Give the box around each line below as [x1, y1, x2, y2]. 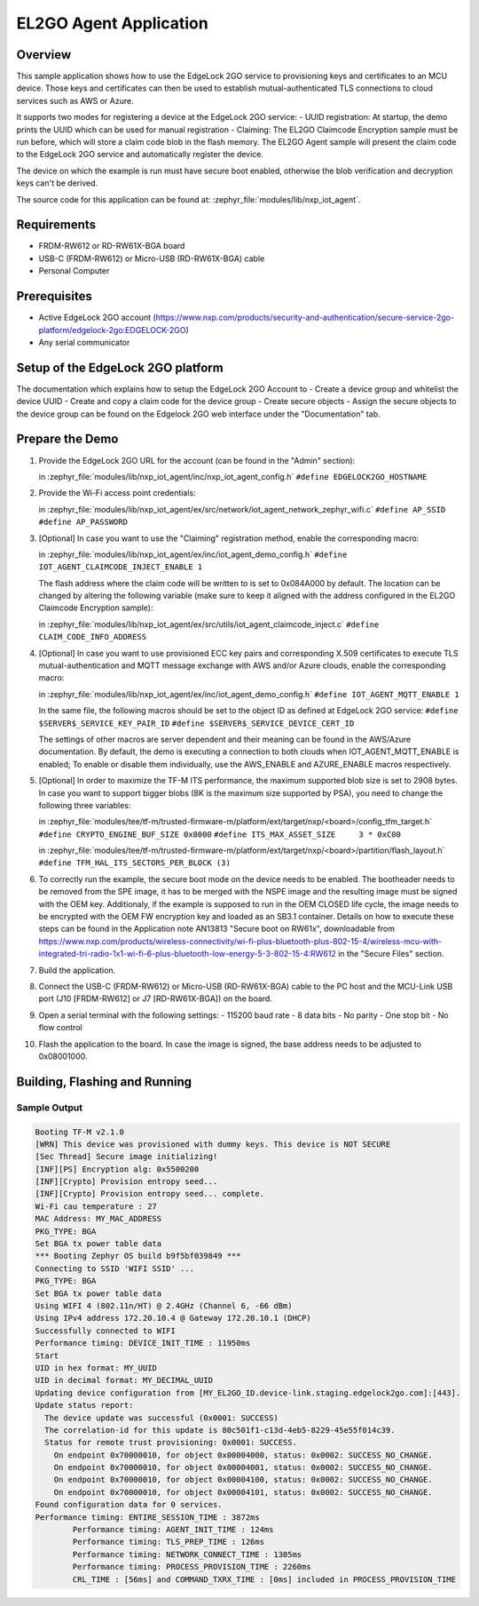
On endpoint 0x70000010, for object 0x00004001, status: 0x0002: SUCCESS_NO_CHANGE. [53, 1462, 434, 1473]
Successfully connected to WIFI [35, 1325, 177, 1336]
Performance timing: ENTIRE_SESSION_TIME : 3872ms [35, 1512, 261, 1523]
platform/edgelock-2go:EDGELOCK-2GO [38, 324, 186, 335]
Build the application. [38, 965, 116, 975]
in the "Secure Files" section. [337, 949, 444, 959]
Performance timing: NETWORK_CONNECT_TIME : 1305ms [72, 1549, 302, 1559]
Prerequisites [16, 289, 92, 304]
